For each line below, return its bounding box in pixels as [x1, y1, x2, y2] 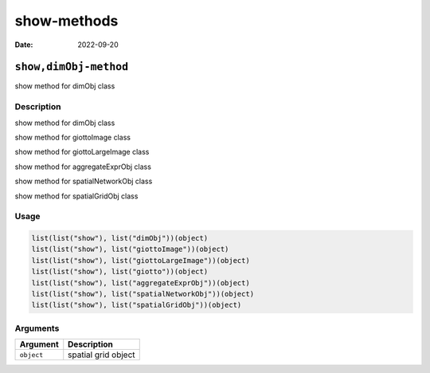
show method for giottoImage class [14, 132, 131, 142]
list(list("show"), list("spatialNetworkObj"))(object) [31, 289, 255, 299]
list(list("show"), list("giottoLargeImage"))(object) [31, 256, 250, 265]
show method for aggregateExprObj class [14, 162, 151, 171]
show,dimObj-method [14, 61, 129, 73]
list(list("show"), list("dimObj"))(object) [31, 234, 209, 243]
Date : [14, 40, 33, 49]
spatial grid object [68, 349, 135, 360]
